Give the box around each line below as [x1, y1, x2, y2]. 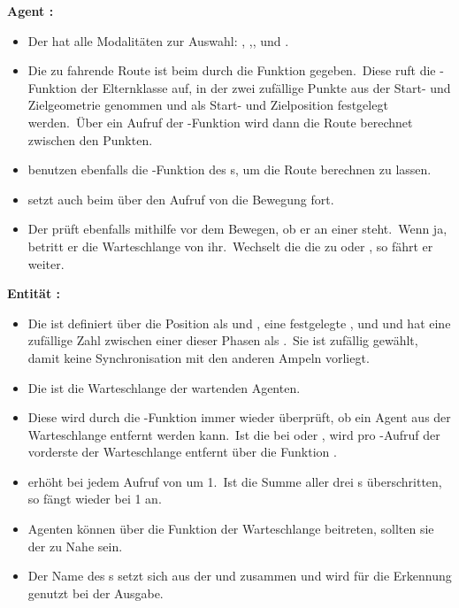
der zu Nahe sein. [27, 536, 123, 555]
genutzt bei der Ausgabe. [27, 583, 164, 602]
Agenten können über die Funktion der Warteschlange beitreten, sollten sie [27, 519, 434, 538]
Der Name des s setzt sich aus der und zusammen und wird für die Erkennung [27, 566, 452, 585]
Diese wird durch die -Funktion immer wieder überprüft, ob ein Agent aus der [27, 408, 451, 427]
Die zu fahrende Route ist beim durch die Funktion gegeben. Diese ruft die [27, 61, 436, 80]
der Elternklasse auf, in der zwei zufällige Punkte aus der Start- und [80, 78, 451, 96]
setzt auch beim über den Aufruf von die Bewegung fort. [27, 189, 334, 208]
